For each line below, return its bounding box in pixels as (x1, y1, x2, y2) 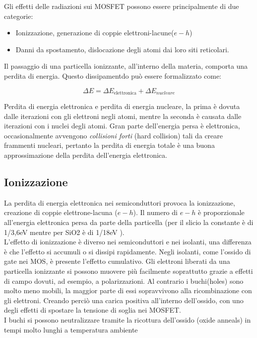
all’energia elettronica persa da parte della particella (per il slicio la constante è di (4, 217, 254, 227)
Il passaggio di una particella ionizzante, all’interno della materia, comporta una (4, 61, 248, 71)
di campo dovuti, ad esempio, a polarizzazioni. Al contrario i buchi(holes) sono (4, 275, 244, 286)
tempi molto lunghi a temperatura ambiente (4, 324, 138, 335)
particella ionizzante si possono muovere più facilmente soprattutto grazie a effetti (4, 265, 253, 276)
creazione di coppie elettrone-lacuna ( (4, 207, 118, 218)
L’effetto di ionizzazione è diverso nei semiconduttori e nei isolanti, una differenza (4, 236, 252, 247)
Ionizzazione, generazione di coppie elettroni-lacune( (15, 27, 174, 38)
